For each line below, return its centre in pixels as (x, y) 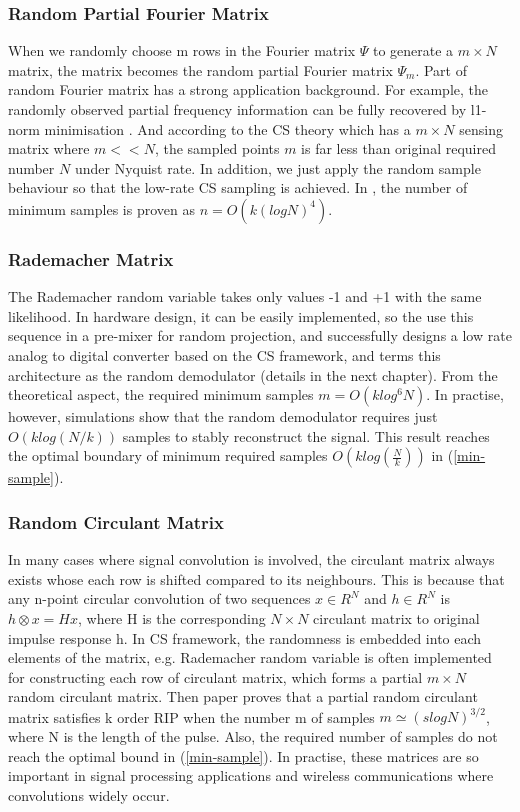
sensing (481, 128)
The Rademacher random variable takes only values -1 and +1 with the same (245, 296)
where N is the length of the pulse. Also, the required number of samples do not (253, 736)
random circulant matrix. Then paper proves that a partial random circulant (243, 696)
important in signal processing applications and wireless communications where (251, 775)
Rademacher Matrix (91, 258)
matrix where (49, 148)
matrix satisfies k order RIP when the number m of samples (191, 716)
